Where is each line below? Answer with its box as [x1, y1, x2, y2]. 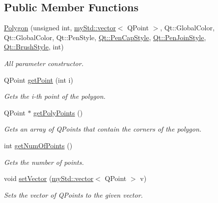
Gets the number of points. [4, 157, 84, 167]
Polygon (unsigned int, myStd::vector [4, 23, 116, 33]
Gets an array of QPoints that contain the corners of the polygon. [4, 124, 202, 134]
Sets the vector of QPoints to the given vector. [4, 189, 143, 200]
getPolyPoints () [33, 107, 83, 117]
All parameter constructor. [4, 58, 83, 68]
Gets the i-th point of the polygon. [4, 91, 106, 101]
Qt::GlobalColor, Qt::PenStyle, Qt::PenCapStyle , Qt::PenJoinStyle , [4, 32, 206, 42]
